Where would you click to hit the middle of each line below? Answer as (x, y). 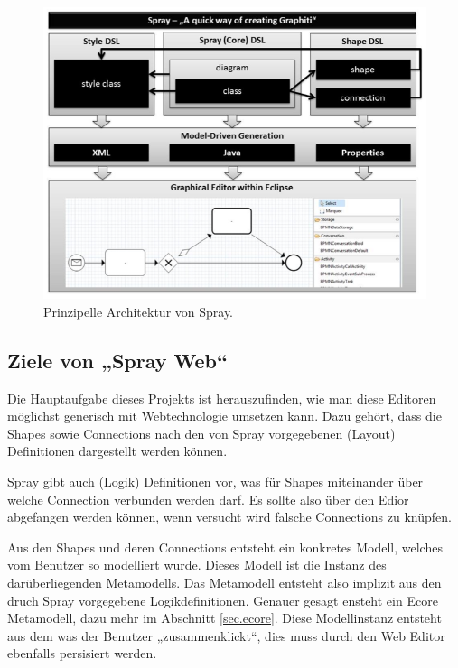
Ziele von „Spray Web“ (118, 360)
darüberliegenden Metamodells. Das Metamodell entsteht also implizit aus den (224, 583)
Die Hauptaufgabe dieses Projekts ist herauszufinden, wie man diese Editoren (222, 398)
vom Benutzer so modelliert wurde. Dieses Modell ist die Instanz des (197, 565)
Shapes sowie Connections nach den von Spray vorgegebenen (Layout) (201, 433)
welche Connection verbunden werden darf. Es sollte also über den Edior (208, 499)
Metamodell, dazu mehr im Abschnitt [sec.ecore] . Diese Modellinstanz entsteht (224, 618)
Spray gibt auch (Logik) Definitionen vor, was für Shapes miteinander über (215, 482)
